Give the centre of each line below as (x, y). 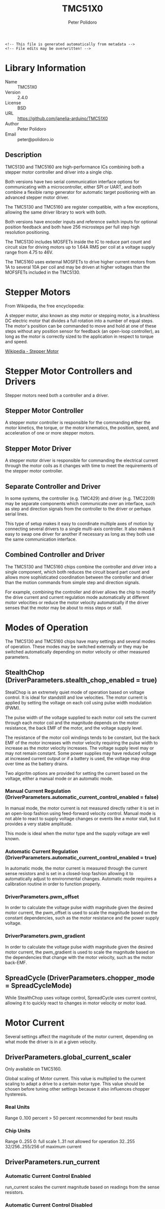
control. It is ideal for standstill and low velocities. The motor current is (76, 697)
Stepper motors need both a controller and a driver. (57, 395)
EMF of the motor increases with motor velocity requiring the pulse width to (82, 742)
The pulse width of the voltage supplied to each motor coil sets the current (81, 717)
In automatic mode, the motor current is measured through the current (76, 868)
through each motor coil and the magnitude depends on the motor (72, 723)
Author (12, 123)
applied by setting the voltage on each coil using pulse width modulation (78, 702)
